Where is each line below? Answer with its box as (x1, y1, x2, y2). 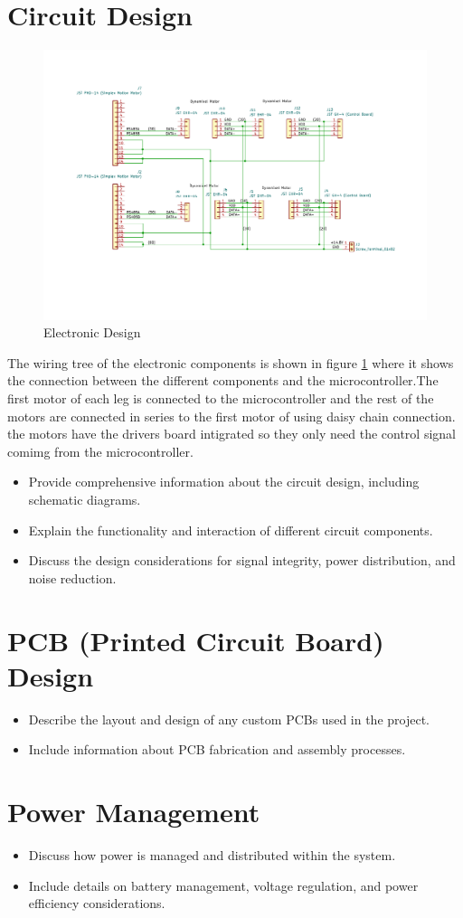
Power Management (7, 793, 260, 830)
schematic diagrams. (28, 490, 141, 508)
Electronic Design (43, 323, 141, 342)
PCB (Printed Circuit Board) (7, 621, 384, 658)
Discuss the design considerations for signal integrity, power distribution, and (28, 551, 456, 570)
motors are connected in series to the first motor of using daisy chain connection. (7, 406, 456, 425)
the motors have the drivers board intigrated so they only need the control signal (7, 424, 456, 443)
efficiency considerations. (28, 894, 165, 913)
